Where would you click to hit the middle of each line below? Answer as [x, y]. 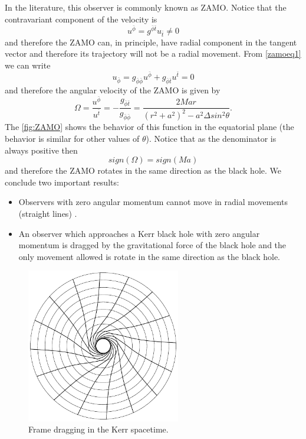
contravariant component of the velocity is [81, 19]
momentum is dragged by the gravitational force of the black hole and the [152, 245]
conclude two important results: [62, 182]
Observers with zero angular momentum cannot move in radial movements [153, 202]
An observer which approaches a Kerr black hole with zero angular [139, 233]
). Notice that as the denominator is [211, 139]
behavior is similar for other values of [72, 139]
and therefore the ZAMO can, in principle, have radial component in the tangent [151, 42]
